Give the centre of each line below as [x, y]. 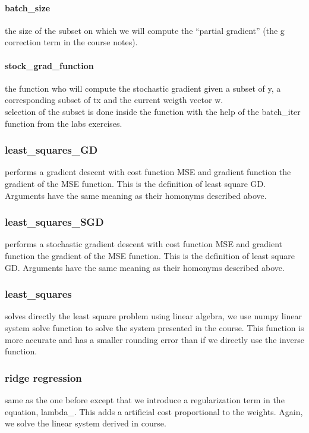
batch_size [28, 7]
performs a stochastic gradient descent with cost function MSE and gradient [144, 244]
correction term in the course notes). [71, 42]
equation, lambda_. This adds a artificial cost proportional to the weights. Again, [154, 411]
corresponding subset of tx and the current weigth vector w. [114, 100]
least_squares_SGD [54, 222]
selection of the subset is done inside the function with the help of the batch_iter [153, 111]
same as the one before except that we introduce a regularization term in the [145, 399]
